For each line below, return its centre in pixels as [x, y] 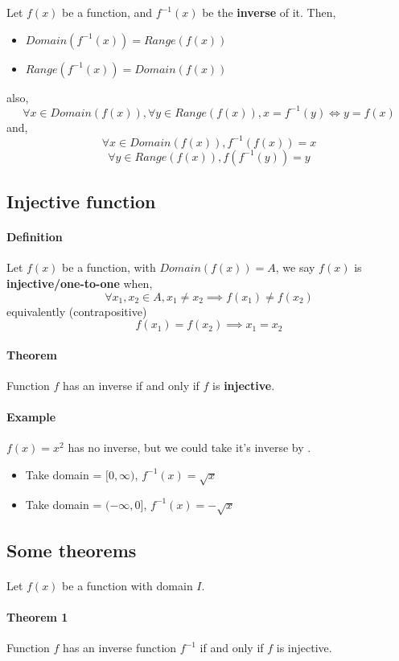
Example [31, 417]
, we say [295, 267]
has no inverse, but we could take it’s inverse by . [189, 448]
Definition [35, 237]
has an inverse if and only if [131, 385]
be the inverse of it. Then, [269, 12]
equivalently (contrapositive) [77, 311]
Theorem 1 [37, 617]
